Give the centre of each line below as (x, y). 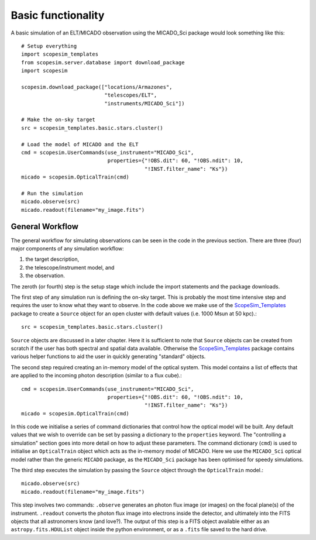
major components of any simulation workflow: (67, 249)
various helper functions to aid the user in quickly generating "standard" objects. (108, 356)
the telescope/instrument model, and (70, 267)
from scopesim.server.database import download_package (103, 62)
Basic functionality (58, 15)
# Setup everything (49, 46)
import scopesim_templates (60, 54)
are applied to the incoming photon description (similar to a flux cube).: (97, 376)
